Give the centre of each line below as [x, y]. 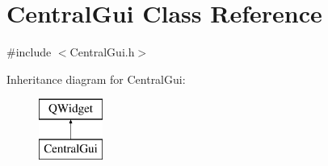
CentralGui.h [102, 52]
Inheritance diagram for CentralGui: [96, 79]
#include [29, 52]
